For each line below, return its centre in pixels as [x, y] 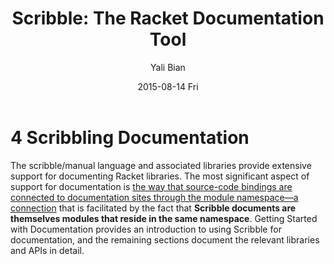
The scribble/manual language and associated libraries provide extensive [161, 165]
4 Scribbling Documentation [130, 137]
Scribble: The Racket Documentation [168, 18]
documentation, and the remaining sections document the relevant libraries [165, 239]
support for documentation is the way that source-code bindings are [151, 186]
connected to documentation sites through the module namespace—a [154, 197]
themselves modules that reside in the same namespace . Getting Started [164, 218]
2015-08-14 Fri [168, 86]
